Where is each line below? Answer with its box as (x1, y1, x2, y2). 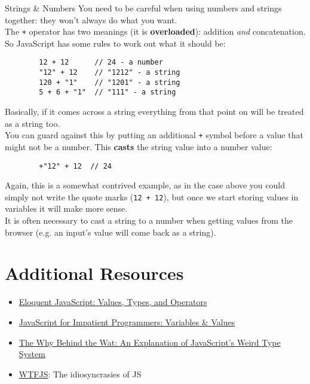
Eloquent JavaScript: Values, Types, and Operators (19, 295, 207, 308)
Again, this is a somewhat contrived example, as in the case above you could (5, 179, 285, 191)
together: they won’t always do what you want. (5, 13, 177, 26)
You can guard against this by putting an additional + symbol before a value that (5, 129, 303, 141)
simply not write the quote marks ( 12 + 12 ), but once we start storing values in (5, 190, 299, 203)
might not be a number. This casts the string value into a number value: (5, 140, 272, 153)
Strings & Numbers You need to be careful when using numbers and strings (5, 2, 282, 14)
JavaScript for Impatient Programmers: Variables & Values (19, 315, 235, 328)
